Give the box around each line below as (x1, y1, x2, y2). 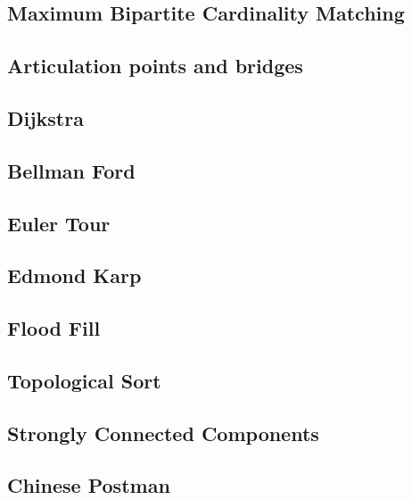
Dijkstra (7, 104, 84, 131)
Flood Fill (7, 314, 101, 342)
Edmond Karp (7, 262, 142, 289)
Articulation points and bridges (7, 52, 303, 79)
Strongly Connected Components (7, 419, 319, 446)
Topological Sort (7, 366, 161, 394)
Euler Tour (7, 209, 111, 237)
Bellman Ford (7, 156, 136, 184)
